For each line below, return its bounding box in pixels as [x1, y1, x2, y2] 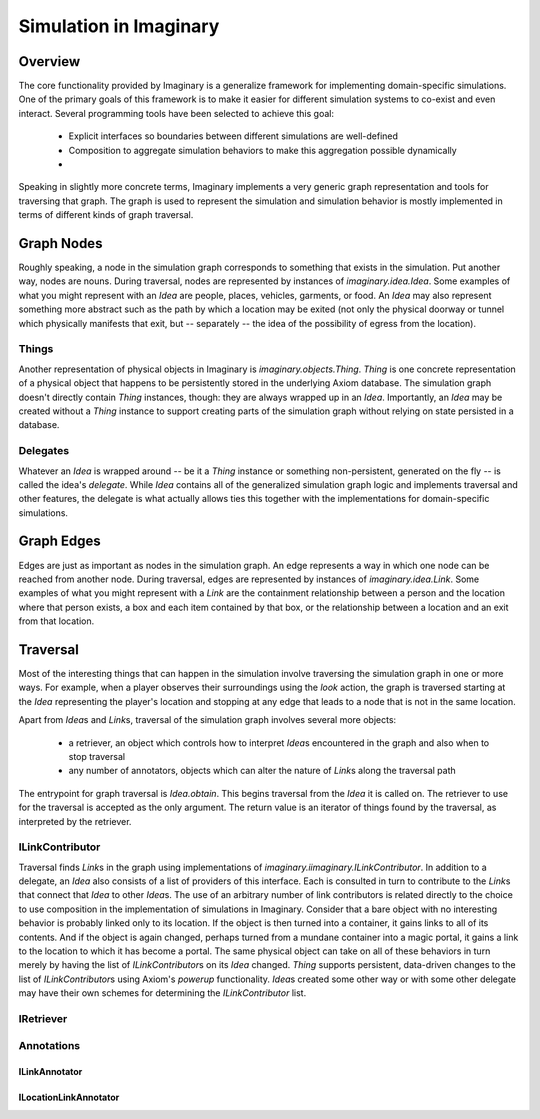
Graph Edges [18, 533, 102, 550]
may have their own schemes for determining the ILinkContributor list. [18, 987, 307, 999]
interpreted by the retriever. [18, 815, 132, 827]
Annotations [18, 1038, 80, 1052]
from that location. [18, 615, 95, 627]
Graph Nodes [18, 235, 103, 252]
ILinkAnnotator [18, 1066, 83, 1078]
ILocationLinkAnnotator [18, 1091, 120, 1104]
